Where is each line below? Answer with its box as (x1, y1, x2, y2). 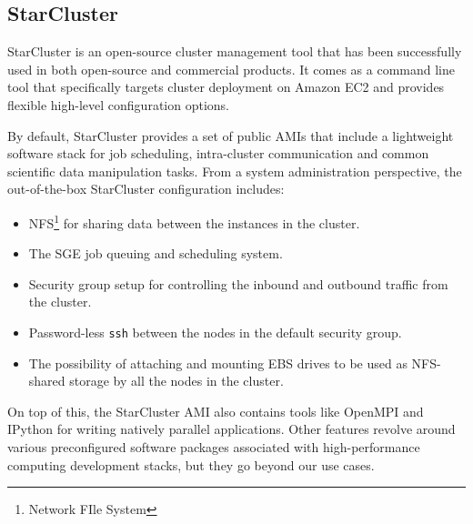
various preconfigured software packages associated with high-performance (7, 438, 420, 457)
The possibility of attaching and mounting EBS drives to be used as (28, 353, 408, 372)
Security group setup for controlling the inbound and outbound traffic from (28, 274, 448, 293)
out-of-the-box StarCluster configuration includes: (7, 179, 285, 198)
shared (28, 371, 65, 390)
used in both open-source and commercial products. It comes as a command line (7, 59, 456, 78)
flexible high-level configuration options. (7, 95, 229, 114)
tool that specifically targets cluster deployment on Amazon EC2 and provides (7, 77, 445, 96)
